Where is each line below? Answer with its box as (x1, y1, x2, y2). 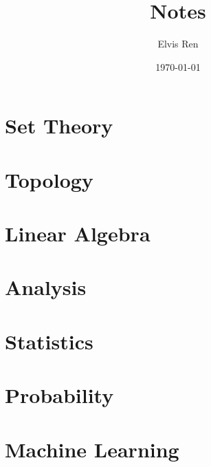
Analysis (5, 273, 87, 301)
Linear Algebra (5, 219, 151, 248)
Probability (5, 381, 114, 409)
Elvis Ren (157, 36, 199, 51)
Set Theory (5, 111, 113, 140)
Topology (5, 165, 93, 193)
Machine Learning (5, 435, 179, 463)
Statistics (5, 327, 93, 355)
